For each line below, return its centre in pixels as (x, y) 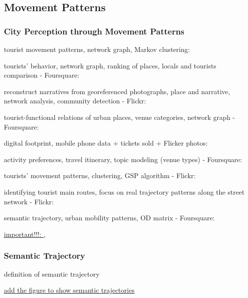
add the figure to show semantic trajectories (69, 290)
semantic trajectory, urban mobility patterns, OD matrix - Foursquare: (109, 218)
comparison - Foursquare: (42, 75)
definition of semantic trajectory (52, 273)
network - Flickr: (29, 201)
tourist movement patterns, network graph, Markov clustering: (97, 49)
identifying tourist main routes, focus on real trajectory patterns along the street (124, 191)
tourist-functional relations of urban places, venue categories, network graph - (120, 117)
